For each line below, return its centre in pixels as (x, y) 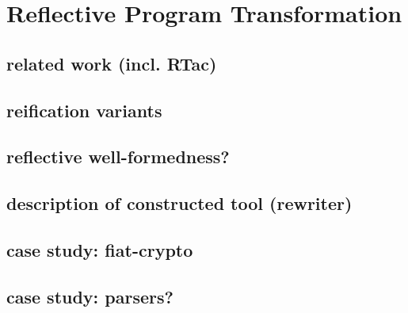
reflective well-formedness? (118, 156)
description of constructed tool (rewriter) (179, 203)
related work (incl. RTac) (112, 63)
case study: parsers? (90, 296)
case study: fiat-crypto (100, 249)
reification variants (84, 110)
